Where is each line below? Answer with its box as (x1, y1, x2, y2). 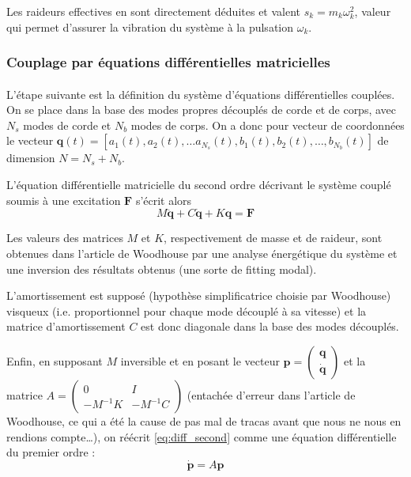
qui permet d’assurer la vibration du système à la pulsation (6, 18, 294, 35)
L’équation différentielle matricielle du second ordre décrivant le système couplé (6, 176, 391, 192)
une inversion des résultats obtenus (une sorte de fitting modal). (6, 260, 317, 277)
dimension (6, 150, 55, 166)
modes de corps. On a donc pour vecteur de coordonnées (130, 116, 405, 133)
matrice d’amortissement (6, 318, 126, 335)
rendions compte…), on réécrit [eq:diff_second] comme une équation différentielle (6, 428, 397, 445)
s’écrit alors (135, 191, 192, 208)
